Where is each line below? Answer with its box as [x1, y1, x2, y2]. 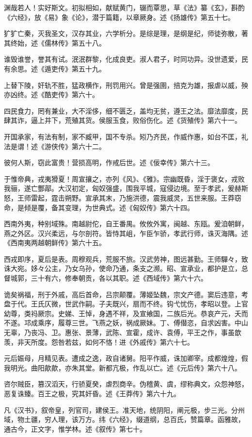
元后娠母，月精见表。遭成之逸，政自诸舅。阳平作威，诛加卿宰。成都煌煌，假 [4, 353, 248, 363]
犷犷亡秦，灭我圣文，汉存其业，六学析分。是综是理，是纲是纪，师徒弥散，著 [4, 28, 248, 38]
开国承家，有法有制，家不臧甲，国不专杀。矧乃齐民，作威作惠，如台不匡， [4, 131, 241, 141]
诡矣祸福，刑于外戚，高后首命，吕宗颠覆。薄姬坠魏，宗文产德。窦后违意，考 [4, 289, 248, 299]
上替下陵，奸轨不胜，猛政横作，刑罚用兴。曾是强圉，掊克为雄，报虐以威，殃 [4, 80, 248, 90]
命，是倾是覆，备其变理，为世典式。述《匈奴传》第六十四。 [4, 202, 194, 212]
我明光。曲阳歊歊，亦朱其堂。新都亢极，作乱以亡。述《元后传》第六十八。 [4, 362, 241, 372]
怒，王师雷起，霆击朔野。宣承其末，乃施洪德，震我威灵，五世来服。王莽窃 [4, 192, 241, 202]
